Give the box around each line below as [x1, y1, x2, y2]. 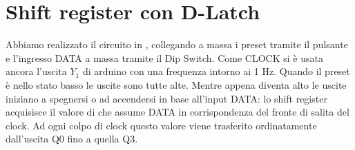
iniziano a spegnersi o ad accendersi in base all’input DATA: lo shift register [6, 91, 327, 105]
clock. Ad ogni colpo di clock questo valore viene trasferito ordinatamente [6, 118, 317, 132]
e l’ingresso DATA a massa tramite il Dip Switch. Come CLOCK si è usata [6, 50, 323, 65]
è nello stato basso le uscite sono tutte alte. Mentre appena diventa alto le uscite [6, 77, 347, 92]
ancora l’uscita [6, 64, 67, 78]
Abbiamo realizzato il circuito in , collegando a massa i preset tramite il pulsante [6, 37, 348, 52]
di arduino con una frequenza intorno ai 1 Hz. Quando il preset [82, 64, 350, 78]
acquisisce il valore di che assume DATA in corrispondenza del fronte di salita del [6, 105, 349, 119]
